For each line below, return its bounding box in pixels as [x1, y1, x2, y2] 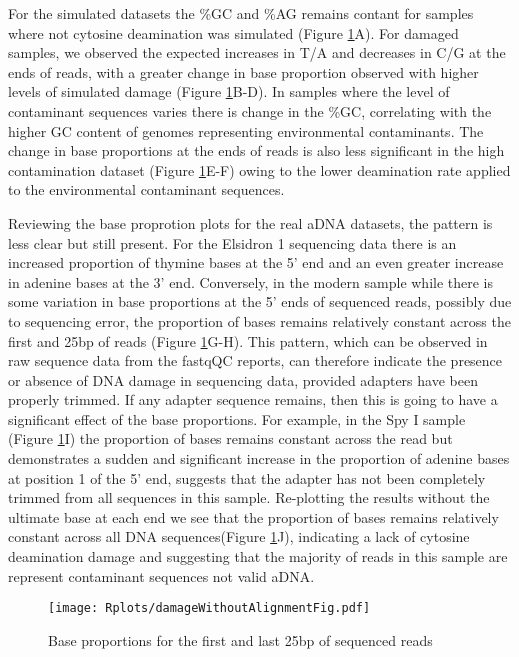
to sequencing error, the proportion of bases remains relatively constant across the [8, 310, 511, 331]
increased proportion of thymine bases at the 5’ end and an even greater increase [8, 252, 504, 273]
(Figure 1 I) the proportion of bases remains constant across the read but [8, 428, 453, 449]
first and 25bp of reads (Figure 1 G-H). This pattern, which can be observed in [8, 330, 488, 351]
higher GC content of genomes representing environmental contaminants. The [8, 120, 484, 141]
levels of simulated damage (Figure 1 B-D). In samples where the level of [8, 81, 450, 102]
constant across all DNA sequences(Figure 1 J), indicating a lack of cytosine [8, 526, 470, 547]
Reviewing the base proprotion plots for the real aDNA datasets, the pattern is [8, 212, 493, 233]
